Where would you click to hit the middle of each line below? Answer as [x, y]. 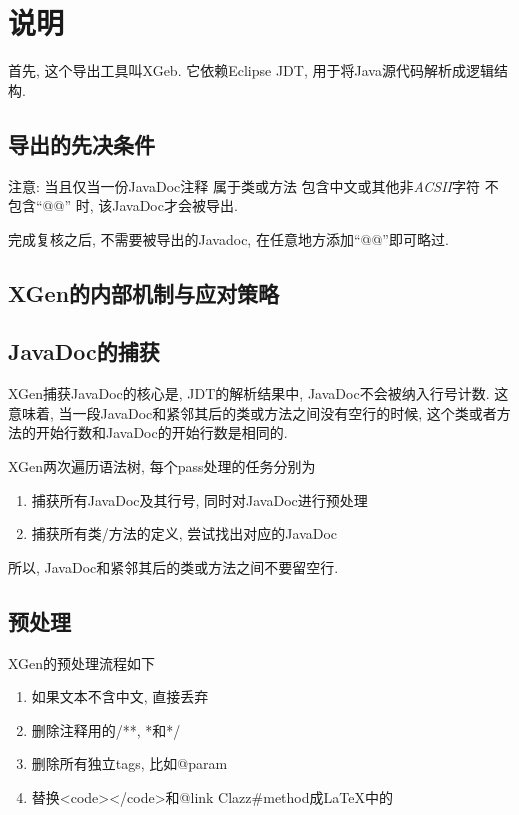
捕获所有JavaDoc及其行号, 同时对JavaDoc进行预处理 [199, 499]
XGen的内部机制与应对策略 [144, 292]
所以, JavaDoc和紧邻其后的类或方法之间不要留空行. [173, 566]
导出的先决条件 [81, 143]
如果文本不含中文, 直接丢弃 [120, 696]
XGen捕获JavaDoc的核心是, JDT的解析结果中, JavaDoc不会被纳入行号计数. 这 [258, 393]
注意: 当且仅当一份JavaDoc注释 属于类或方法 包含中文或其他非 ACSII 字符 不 [253, 185]
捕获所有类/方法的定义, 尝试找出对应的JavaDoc [184, 533]
